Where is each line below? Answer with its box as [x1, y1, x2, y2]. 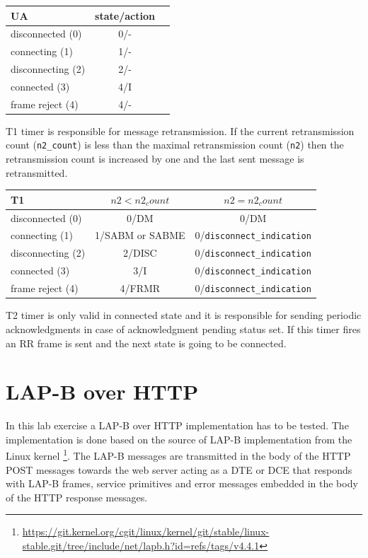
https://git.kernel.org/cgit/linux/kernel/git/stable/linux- [22, 524, 270, 539]
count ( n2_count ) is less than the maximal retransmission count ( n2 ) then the [6, 137, 344, 152]
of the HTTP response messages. [6, 489, 148, 504]
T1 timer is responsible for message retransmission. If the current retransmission [6, 123, 355, 138]
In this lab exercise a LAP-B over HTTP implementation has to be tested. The [6, 418, 349, 433]
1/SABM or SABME [95, 228, 185, 243]
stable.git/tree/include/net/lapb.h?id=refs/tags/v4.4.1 [22, 538, 260, 553]
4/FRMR [120, 281, 161, 296]
